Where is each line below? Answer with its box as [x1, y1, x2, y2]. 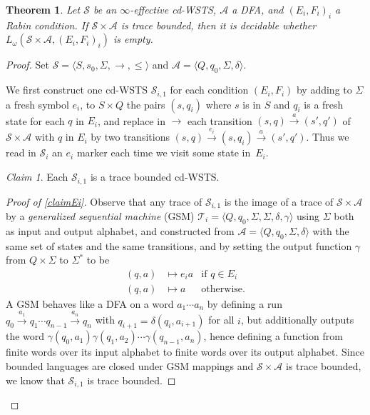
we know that [6, 372, 65, 387]
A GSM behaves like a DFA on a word [6, 296, 174, 311]
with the [312, 223, 349, 238]
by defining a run [207, 296, 282, 311]
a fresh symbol [6, 96, 69, 111]
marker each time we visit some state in [76, 145, 251, 160]
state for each [6, 113, 65, 128]
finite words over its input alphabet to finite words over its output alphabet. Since [6, 344, 364, 359]
